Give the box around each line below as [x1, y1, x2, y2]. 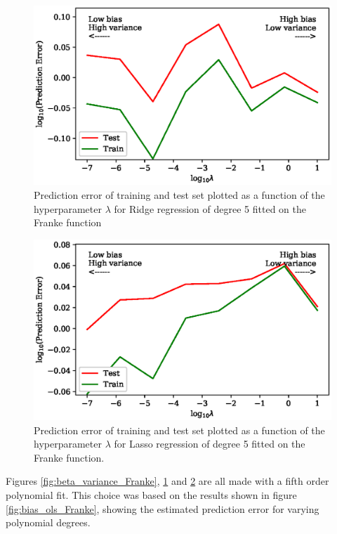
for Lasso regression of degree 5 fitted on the [114, 436, 305, 451]
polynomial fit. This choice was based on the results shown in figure [6, 487, 297, 502]
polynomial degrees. [6, 515, 91, 530]
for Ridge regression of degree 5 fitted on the [114, 201, 306, 216]
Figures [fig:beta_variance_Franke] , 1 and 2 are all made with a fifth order [6, 474, 329, 488]
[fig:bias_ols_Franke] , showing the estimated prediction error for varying [6, 501, 319, 516]
